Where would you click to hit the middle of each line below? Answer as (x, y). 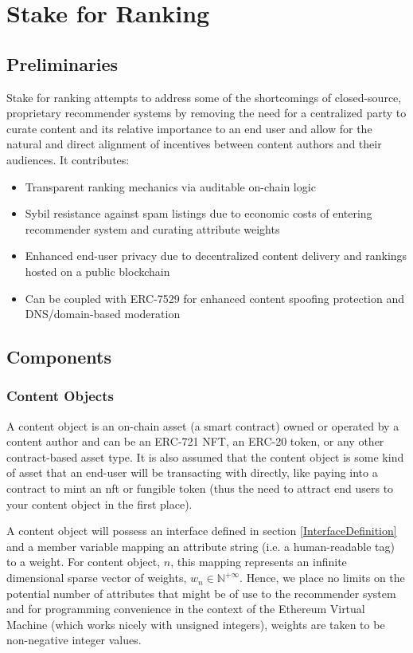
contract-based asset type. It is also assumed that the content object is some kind (205, 456)
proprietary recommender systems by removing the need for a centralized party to (206, 113)
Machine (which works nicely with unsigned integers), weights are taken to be (196, 624)
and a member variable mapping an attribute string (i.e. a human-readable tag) (201, 546)
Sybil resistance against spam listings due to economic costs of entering (199, 213)
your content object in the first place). (99, 504)
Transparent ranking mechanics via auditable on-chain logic (170, 186)
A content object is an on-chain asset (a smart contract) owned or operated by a (203, 425)
